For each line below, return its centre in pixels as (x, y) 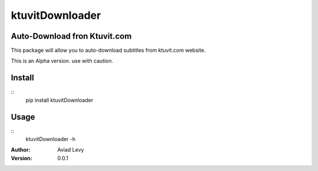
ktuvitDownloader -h (51, 139)
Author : (21, 150)
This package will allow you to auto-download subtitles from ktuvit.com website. (108, 51)
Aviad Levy (71, 150)
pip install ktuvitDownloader (59, 100)
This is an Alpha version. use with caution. (62, 61)
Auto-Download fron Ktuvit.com (71, 36)
